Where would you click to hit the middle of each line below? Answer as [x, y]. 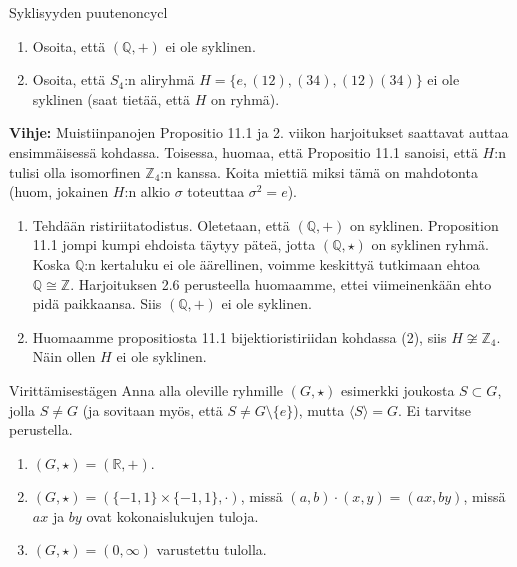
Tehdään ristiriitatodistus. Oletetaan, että [161, 224]
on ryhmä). [245, 98]
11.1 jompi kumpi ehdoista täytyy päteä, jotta [174, 244]
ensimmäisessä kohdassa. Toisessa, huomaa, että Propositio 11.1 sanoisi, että [243, 151]
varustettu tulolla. [211, 549]
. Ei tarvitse [435, 409]
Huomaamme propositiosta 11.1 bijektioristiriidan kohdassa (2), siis [239, 336]
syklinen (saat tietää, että [111, 98]
